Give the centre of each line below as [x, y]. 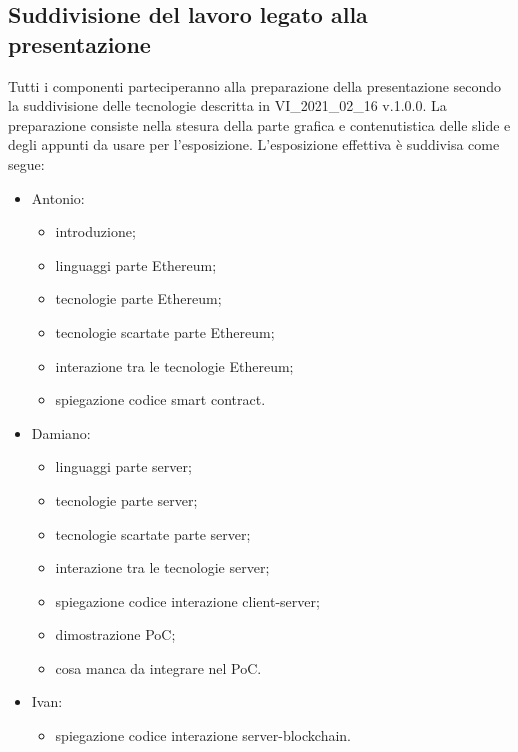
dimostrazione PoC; [115, 634]
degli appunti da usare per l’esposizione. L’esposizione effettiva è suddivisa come [254, 144]
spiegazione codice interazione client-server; [187, 600]
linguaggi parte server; [123, 466]
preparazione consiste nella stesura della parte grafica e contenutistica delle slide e [259, 124]
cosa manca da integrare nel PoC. [158, 667]
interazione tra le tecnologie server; [162, 567]
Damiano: [61, 432]
